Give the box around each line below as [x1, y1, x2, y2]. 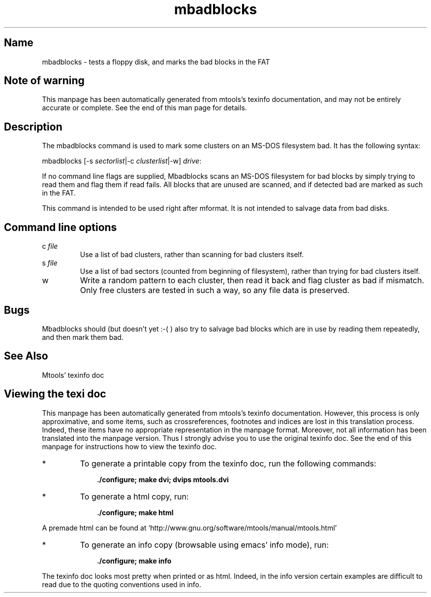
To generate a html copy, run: [80, 491, 189, 501]
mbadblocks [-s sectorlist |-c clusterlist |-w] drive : [42, 157, 202, 166]
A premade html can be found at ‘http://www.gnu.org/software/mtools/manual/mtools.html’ [42, 523, 337, 532]
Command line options [4, 221, 117, 233]
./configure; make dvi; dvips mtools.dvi [97, 475, 229, 484]
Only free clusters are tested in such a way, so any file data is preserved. [80, 285, 350, 296]
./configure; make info [97, 556, 172, 565]
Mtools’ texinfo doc [42, 370, 104, 379]
